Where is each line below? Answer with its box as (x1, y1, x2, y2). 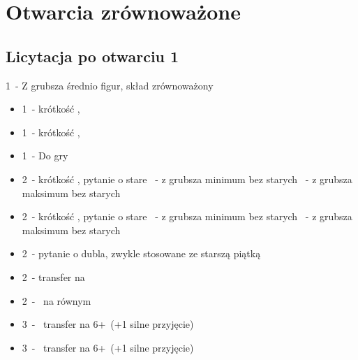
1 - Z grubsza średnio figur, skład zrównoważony (6, 78, 214, 92)
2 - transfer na (22, 269, 85, 284)
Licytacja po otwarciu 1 (6, 45, 179, 66)
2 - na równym (22, 293, 91, 308)
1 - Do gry (22, 148, 68, 163)
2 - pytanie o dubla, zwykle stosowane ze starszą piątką (22, 246, 261, 261)
